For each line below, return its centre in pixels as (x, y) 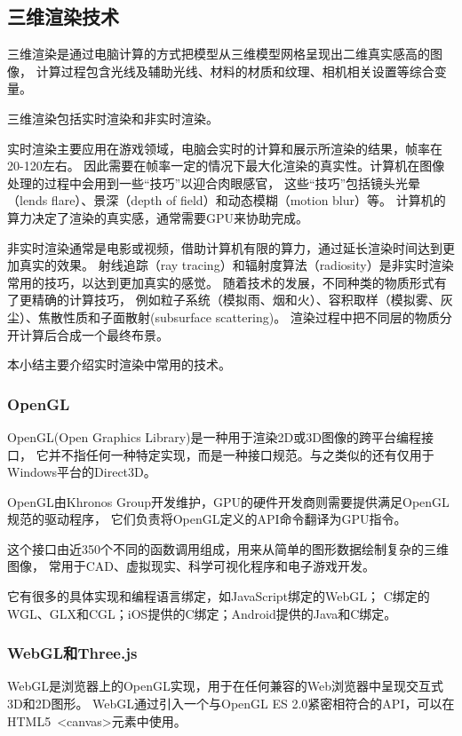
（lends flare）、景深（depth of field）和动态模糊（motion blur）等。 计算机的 (227, 200)
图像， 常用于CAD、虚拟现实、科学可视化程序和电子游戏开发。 (191, 566)
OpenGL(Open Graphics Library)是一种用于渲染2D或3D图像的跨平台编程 (214, 436)
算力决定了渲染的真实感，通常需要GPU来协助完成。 (158, 217)
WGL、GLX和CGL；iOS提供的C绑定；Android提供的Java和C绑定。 (202, 613)
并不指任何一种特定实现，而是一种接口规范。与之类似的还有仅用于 (241, 454)
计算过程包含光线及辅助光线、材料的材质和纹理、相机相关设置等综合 (235, 71)
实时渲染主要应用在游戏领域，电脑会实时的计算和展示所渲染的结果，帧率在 (225, 148)
